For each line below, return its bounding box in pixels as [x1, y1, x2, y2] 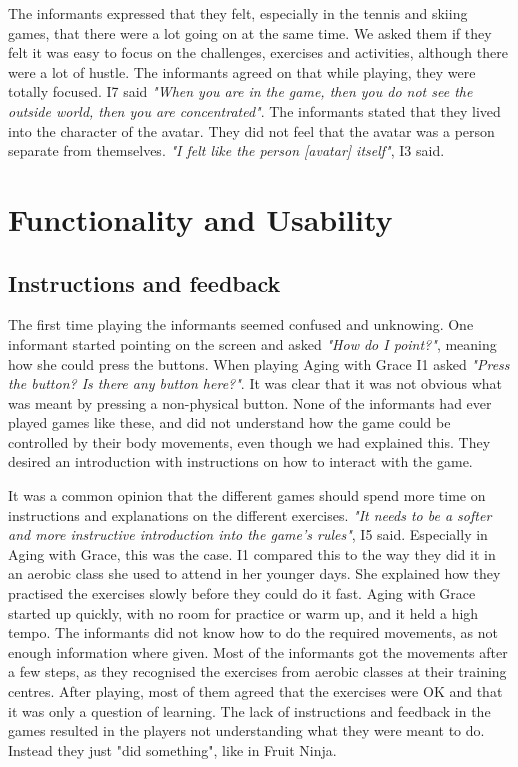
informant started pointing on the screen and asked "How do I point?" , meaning [8, 333, 497, 354]
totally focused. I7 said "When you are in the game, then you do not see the [8, 81, 473, 102]
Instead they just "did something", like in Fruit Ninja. [8, 739, 337, 760]
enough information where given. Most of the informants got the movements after [8, 641, 508, 662]
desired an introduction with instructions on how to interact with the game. [8, 451, 473, 472]
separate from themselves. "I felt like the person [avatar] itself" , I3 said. [8, 140, 445, 161]
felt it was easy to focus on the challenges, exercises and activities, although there [8, 42, 508, 63]
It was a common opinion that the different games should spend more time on [8, 485, 486, 506]
